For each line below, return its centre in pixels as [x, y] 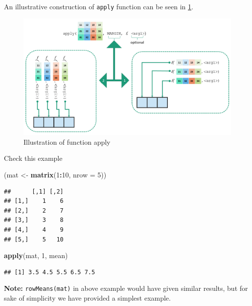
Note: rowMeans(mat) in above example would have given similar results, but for [126, 288]
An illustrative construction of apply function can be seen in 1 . [99, 6]
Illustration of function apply [67, 142]
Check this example [33, 158]
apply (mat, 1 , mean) [36, 255]
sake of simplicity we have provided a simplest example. [87, 297]
